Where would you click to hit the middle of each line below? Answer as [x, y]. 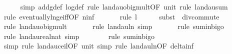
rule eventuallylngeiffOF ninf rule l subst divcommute [111, 16]
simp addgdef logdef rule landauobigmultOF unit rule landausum [124, 6]
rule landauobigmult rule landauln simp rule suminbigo [114, 26]
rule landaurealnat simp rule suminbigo [79, 36]
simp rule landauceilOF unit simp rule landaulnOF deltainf [99, 46]
